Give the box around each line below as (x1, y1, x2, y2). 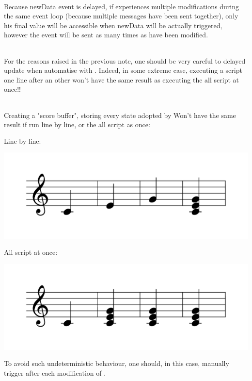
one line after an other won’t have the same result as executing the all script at (4, 74, 239, 84)
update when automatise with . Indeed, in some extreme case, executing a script (4, 65, 242, 75)
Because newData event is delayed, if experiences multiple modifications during (4, 1, 239, 11)
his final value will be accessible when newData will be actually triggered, (4, 20, 222, 30)
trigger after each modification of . (4, 368, 106, 378)
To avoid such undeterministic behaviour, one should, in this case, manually (4, 358, 229, 368)
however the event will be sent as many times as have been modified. (4, 30, 208, 40)
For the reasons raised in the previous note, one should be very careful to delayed (4, 55, 246, 66)
